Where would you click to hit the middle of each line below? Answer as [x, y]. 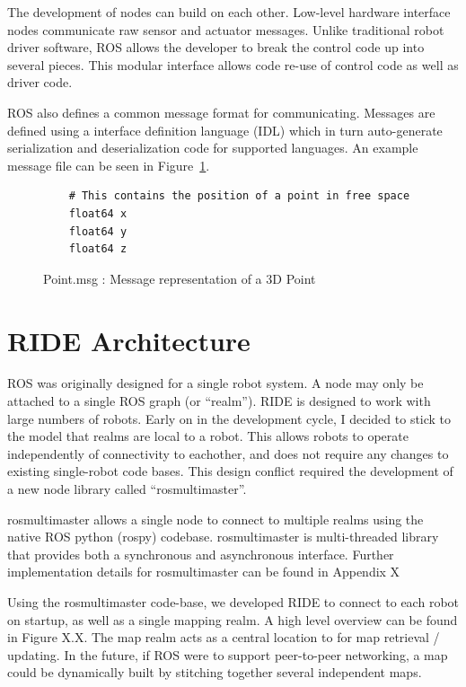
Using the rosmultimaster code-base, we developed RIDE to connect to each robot [233, 601]
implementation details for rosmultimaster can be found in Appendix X [204, 572]
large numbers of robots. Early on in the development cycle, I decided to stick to [229, 418]
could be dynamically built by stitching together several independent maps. [215, 672]
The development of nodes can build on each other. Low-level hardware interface [229, 12]
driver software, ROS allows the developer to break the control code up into [216, 47]
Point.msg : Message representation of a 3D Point [180, 278]
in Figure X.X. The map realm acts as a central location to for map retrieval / [224, 637]
